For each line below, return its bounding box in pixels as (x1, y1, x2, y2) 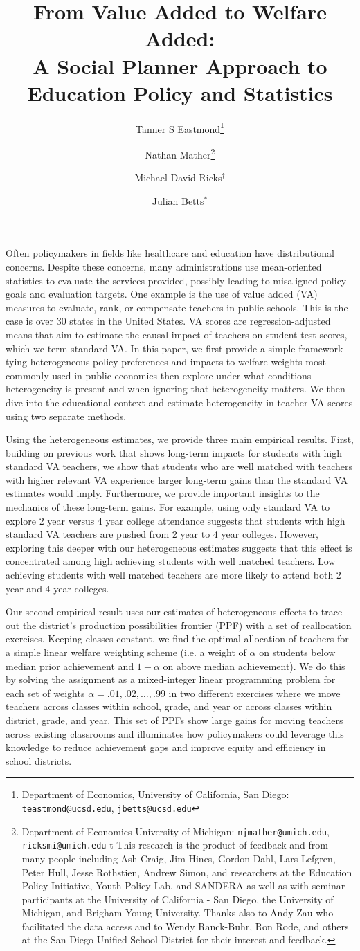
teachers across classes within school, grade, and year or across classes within (6, 699, 332, 714)
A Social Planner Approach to (33, 51, 327, 80)
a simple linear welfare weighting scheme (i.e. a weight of (6, 645, 246, 659)
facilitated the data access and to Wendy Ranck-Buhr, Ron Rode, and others (21, 918, 349, 933)
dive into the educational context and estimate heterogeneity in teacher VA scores (6, 395, 353, 409)
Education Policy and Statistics (27, 78, 333, 107)
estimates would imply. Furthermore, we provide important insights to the (6, 486, 320, 500)
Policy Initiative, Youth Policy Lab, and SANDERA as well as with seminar (21, 878, 345, 893)
